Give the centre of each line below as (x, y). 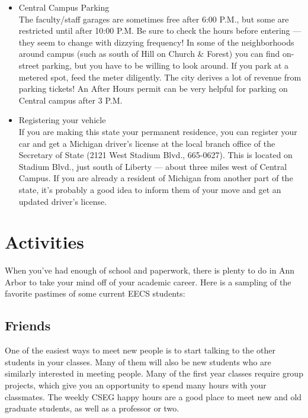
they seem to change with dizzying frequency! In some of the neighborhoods (156, 42)
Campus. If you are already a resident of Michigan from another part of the (156, 178)
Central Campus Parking (64, 7)
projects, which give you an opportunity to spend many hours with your (136, 385)
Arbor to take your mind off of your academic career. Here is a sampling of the (148, 282)
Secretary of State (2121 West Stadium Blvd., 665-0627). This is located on (155, 155)
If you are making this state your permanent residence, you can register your (158, 131)
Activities (45, 242)
